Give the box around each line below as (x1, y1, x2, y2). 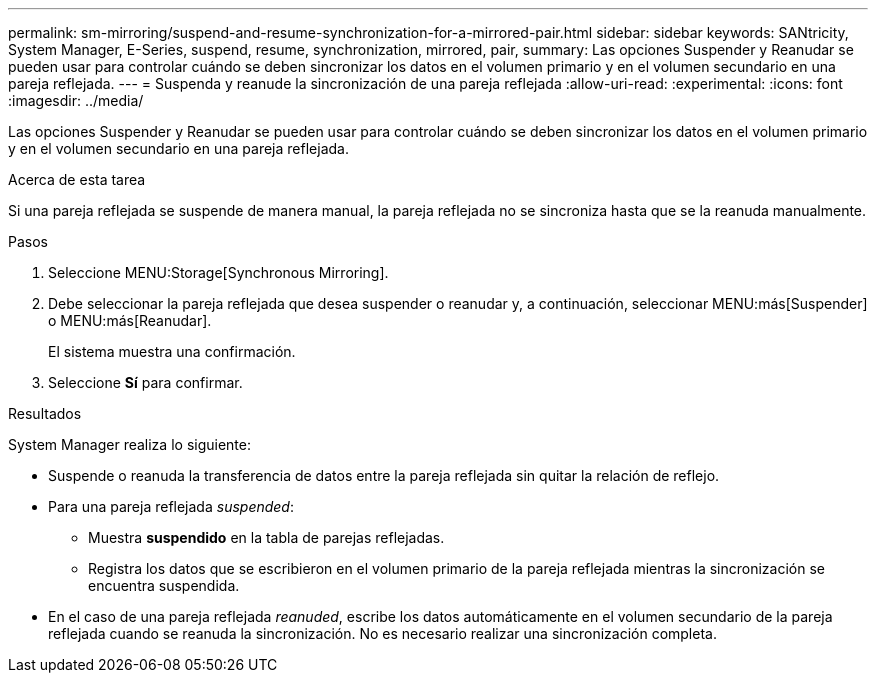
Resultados (8, 405, 82, 422)
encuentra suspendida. (88, 577, 240, 594)
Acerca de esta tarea (8, 171, 146, 188)
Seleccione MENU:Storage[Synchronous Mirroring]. (48, 264, 389, 281)
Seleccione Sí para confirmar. (48, 374, 243, 391)
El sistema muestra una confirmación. (48, 343, 296, 360)
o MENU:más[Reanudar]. (48, 312, 212, 329)
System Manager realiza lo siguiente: (8, 436, 251, 453)
